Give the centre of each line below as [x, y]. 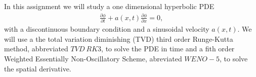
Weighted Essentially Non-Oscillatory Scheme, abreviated [93, 59]
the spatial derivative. [38, 68]
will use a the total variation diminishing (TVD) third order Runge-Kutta [119, 38]
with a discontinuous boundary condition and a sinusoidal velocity [107, 29]
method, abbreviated [36, 49]
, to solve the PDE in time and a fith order [168, 49]
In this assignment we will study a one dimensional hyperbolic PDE [109, 6]
